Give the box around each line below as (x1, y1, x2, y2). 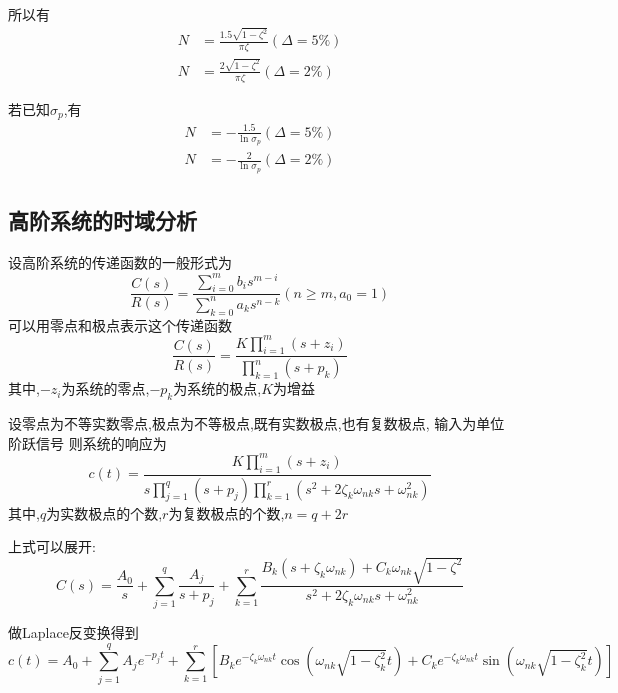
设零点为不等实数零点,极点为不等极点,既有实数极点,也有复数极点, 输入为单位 (8, 413, 505, 434)
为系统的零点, (61, 378, 150, 399)
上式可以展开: (8, 536, 96, 557)
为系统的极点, (173, 378, 262, 399)
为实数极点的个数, (46, 502, 163, 523)
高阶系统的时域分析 (8, 205, 197, 236)
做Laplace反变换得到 (8, 622, 139, 642)
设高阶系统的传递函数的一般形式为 (8, 251, 232, 272)
